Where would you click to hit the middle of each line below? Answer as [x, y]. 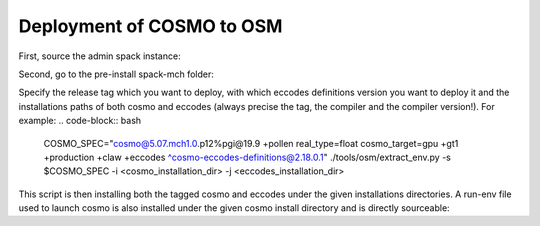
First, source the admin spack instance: [99, 56]
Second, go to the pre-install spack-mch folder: [116, 74]
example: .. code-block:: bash [80, 121]
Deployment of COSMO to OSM [150, 26]
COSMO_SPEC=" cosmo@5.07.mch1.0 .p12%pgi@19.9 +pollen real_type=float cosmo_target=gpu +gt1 [251, 143]
